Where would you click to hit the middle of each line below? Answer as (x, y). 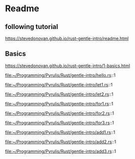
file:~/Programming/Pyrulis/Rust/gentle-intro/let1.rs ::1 (59, 84)
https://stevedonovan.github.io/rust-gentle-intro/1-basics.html (68, 66)
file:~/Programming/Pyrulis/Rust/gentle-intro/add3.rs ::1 (61, 151)
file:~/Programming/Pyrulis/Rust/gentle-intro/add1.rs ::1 (60, 132)
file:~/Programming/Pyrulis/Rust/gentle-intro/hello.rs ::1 (60, 75)
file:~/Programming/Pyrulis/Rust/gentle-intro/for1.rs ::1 (59, 104)
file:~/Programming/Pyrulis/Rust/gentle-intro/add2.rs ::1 (61, 142)
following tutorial (32, 27)
